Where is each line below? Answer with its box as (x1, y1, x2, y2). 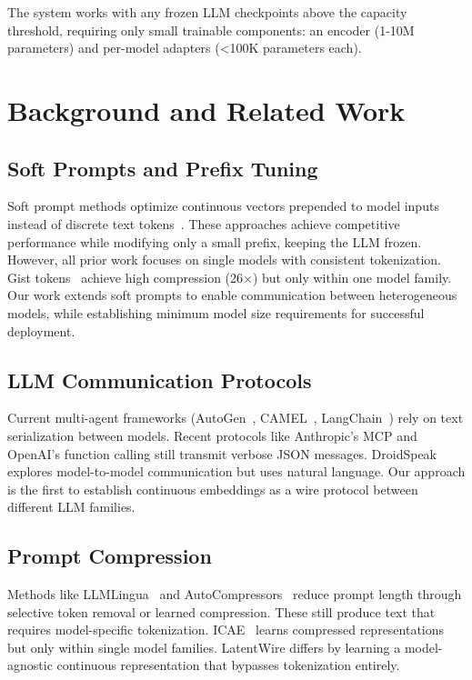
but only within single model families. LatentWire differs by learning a (7, 637, 401, 656)
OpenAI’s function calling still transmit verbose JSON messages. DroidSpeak (7, 444, 437, 463)
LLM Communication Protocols (7, 365, 312, 394)
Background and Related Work (7, 91, 406, 128)
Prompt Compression (7, 542, 212, 570)
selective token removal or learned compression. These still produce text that (7, 602, 436, 621)
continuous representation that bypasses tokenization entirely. (56, 655, 400, 675)
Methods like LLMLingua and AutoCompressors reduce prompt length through (7, 585, 462, 604)
